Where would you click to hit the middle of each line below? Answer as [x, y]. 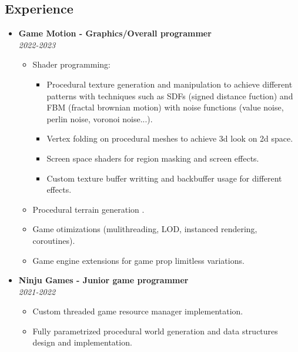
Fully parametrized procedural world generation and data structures [155, 331]
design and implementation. [82, 342]
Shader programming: [71, 64]
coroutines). [54, 240]
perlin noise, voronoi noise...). [100, 118]
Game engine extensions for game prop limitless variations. [138, 260]
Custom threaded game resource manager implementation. [138, 311]
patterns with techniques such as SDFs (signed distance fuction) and [170, 95]
